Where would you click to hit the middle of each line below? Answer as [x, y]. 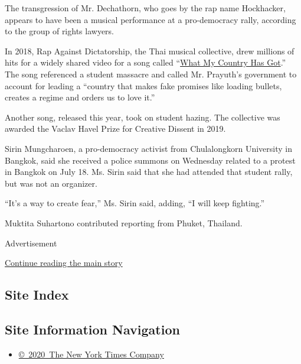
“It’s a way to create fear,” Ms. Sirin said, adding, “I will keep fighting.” [135, 203]
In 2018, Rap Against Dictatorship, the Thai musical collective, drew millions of [150, 51]
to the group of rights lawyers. [59, 31]
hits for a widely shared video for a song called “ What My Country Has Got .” [145, 62]
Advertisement [31, 243]
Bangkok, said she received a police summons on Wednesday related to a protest [150, 160]
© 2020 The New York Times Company [91, 354]
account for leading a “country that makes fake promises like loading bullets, [143, 85]
